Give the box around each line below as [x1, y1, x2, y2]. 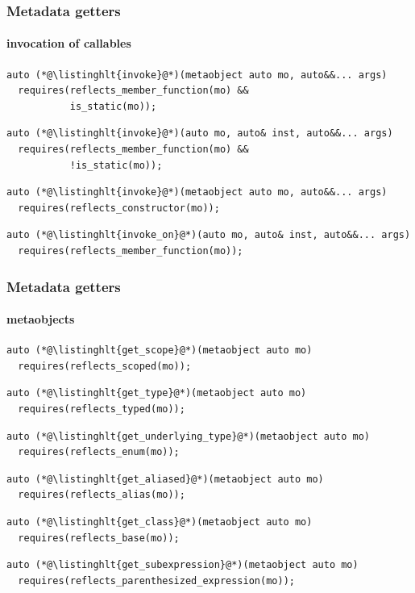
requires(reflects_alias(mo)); [18, 489, 185, 501]
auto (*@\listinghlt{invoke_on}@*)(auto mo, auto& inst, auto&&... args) [6, 229, 411, 241]
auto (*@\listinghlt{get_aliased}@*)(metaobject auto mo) [6, 473, 324, 485]
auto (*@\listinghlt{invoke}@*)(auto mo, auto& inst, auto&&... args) [6, 127, 393, 140]
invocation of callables [6, 35, 131, 52]
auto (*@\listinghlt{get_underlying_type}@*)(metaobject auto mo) [6, 430, 371, 442]
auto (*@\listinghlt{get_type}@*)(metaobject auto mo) [6, 387, 307, 399]
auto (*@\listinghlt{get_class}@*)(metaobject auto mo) [6, 516, 313, 528]
